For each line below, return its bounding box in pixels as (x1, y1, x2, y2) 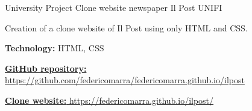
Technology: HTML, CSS (5, 42, 104, 54)
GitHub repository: (5, 62, 87, 74)
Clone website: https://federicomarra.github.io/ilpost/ (5, 94, 214, 106)
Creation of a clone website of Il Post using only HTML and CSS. (5, 21, 248, 34)
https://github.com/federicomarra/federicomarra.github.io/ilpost (5, 74, 245, 86)
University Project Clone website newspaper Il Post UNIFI (5, 1, 222, 13)
